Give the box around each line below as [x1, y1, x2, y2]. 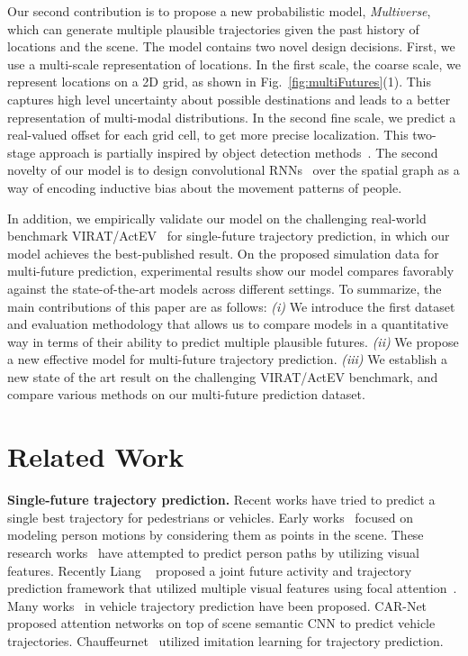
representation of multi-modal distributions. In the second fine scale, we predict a [7, 107, 456, 126]
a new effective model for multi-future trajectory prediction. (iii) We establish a [7, 350, 448, 369]
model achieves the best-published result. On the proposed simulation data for [7, 243, 439, 262]
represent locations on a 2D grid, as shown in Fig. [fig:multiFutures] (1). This [7, 72, 432, 91]
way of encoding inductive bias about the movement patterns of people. [7, 178, 402, 196]
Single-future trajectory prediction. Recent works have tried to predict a [7, 490, 436, 509]
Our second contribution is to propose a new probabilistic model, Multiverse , [7, 2, 431, 20]
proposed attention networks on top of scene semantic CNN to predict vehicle [7, 614, 436, 633]
